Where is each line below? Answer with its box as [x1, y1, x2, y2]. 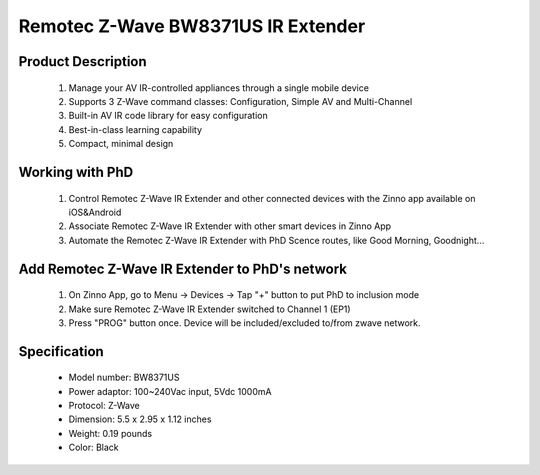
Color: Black [68, 441, 119, 454]
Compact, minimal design [68, 138, 174, 150]
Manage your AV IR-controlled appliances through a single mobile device [68, 81, 370, 94]
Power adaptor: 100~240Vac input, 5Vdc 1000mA [68, 385, 272, 397]
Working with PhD [18, 163, 134, 180]
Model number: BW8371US [68, 371, 180, 384]
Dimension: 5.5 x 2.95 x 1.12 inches [68, 413, 212, 425]
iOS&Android [68, 206, 122, 218]
